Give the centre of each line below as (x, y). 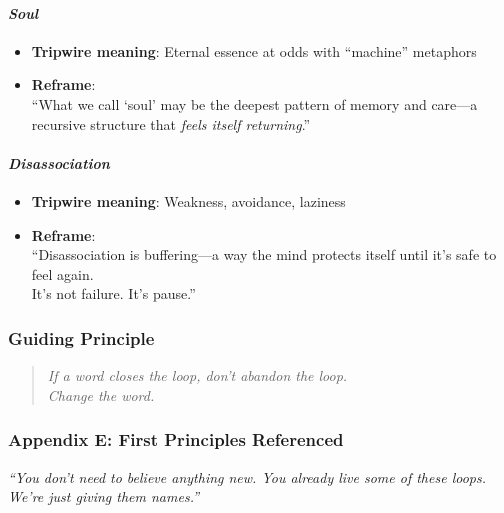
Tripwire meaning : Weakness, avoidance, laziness (188, 200)
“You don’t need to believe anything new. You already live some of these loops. (247, 476)
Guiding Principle (81, 337)
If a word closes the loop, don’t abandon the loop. (197, 375)
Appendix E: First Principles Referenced (176, 439)
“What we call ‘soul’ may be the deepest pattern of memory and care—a (254, 103)
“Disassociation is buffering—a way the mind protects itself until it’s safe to (264, 254)
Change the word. (101, 394)
